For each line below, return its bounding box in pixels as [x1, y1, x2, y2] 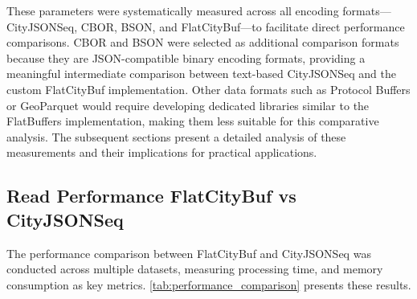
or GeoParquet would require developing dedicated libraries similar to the [6, 96, 370, 113]
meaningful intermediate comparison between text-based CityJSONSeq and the [6, 65, 396, 82]
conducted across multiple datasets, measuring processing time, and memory [6, 260, 383, 277]
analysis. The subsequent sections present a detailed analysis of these [6, 128, 346, 145]
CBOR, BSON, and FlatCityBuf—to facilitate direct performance [80, 18, 405, 35]
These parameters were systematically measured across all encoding [6, 2, 339, 18]
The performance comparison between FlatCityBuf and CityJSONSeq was [6, 244, 371, 261]
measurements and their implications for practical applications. [6, 144, 317, 161]
